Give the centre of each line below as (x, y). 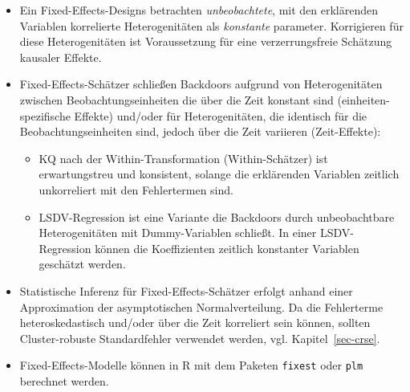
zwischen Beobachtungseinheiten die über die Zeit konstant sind (177, 99)
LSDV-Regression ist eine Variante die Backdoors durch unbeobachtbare (217, 216)
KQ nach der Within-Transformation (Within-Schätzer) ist (183, 158)
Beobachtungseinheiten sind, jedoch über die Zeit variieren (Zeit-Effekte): (200, 131)
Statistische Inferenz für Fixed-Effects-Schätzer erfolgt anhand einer (186, 290)
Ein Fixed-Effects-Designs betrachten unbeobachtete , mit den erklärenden (199, 10)
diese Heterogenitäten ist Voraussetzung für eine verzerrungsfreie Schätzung (206, 41)
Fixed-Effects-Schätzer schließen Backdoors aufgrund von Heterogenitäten (201, 84)
